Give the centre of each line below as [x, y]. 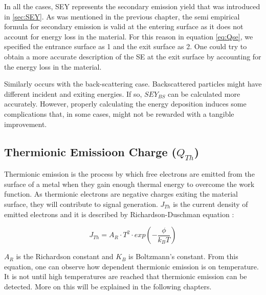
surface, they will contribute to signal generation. [81, 204]
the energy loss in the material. [53, 66]
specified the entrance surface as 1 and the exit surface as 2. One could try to [126, 46]
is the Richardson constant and [65, 256]
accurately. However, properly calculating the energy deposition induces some [125, 104]
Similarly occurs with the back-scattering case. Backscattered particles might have [133, 84]
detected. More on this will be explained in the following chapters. [108, 286]
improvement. [26, 124]
